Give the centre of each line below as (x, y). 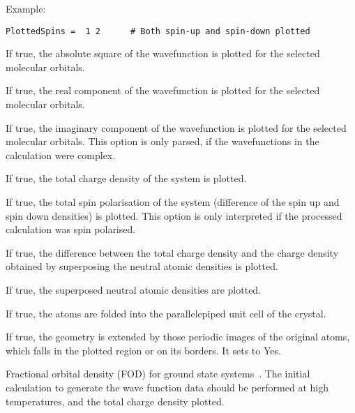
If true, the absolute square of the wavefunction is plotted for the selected (163, 53)
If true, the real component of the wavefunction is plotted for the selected (163, 90)
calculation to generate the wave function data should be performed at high (167, 387)
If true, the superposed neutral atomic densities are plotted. (134, 289)
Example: (26, 8)
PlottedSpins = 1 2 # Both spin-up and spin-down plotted (158, 31)
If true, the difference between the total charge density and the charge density (172, 252)
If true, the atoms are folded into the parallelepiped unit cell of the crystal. (166, 313)
